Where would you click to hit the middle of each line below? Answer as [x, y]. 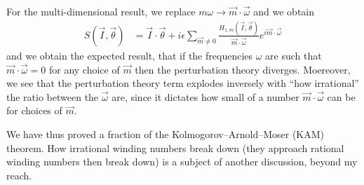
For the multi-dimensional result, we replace [101, 11]
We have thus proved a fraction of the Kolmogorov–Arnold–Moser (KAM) [166, 133]
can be [341, 96]
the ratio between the [53, 96]
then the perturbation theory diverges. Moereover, [243, 69]
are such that [294, 55]
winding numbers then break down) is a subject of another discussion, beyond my [182, 162]
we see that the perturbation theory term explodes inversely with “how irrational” [183, 83]
